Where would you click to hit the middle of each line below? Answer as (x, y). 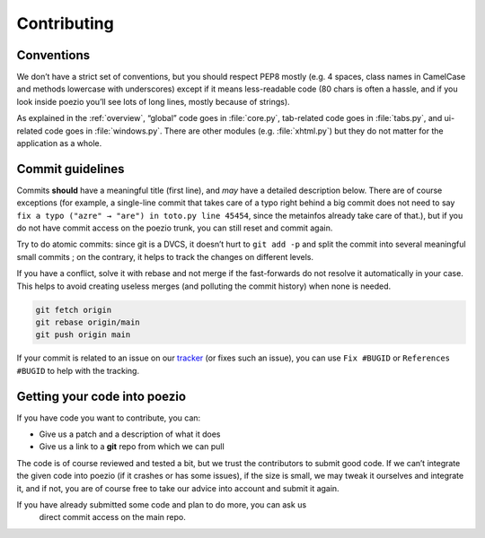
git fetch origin (74, 310)
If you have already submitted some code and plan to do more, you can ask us (162, 505)
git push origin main (83, 335)
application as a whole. (59, 143)
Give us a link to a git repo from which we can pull (132, 447)
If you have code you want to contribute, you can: (109, 418)
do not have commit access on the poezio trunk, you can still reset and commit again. (175, 228)
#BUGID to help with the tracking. (78, 370)
